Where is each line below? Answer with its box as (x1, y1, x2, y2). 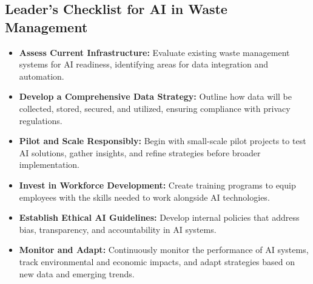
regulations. (19, 114, 62, 126)
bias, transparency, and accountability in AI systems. (19, 223, 217, 235)
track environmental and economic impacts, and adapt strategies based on (19, 255, 295, 268)
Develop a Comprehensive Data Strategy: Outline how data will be (19, 90, 292, 103)
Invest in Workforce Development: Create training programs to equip (19, 178, 296, 191)
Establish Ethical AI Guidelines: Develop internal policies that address (19, 211, 300, 224)
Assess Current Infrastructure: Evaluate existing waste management (19, 46, 290, 58)
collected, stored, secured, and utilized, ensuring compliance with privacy (19, 102, 291, 114)
